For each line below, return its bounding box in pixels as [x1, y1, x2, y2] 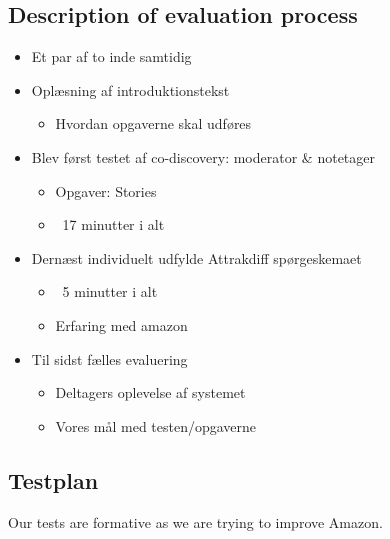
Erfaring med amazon [55, 314, 188, 335]
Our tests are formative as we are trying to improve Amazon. [8, 511, 383, 532]
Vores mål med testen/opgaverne [55, 415, 257, 436]
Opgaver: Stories [55, 180, 157, 201]
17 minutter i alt [62, 214, 165, 235]
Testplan [8, 464, 99, 495]
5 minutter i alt [62, 281, 158, 302]
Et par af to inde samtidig [31, 46, 192, 67]
